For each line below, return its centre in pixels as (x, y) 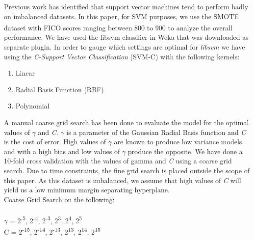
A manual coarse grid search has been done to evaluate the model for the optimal (127, 122)
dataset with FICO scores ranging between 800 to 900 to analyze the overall (118, 27)
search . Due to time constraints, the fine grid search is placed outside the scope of (127, 170)
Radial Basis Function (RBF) (60, 89)
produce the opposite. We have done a (185, 151)
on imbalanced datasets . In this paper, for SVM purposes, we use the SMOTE (121, 16)
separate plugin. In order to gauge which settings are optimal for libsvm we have (125, 47)
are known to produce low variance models (178, 142)
